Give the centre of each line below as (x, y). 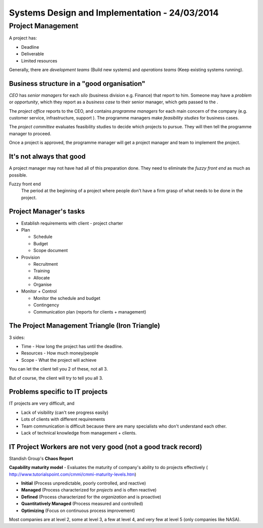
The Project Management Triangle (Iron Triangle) (85, 326)
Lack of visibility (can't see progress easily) (65, 412)
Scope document (51, 251)
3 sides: (17, 337)
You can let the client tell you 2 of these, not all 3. (58, 369)
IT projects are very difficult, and (42, 403)
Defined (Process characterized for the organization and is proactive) (91, 497)
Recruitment (46, 264)
